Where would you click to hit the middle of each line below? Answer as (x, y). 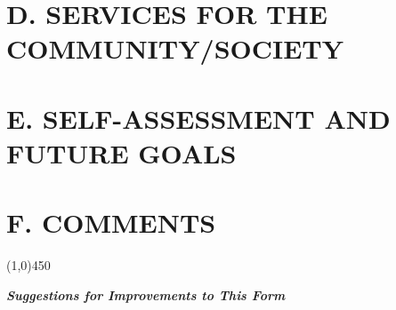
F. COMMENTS (111, 223)
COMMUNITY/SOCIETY (175, 48)
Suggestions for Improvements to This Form (146, 294)
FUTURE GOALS (121, 152)
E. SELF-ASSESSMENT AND (198, 118)
